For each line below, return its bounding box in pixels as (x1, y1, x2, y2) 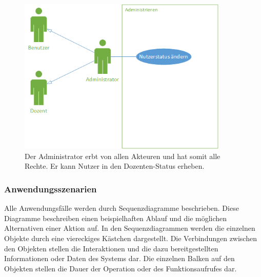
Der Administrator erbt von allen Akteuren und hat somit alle (25, 150, 220, 161)
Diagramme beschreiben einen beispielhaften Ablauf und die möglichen (4, 212, 227, 223)
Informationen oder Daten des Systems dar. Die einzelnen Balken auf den (4, 253, 235, 264)
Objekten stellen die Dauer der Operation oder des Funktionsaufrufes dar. (4, 263, 237, 273)
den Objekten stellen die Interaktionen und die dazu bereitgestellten (4, 243, 218, 253)
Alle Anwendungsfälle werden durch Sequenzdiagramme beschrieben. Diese (4, 203, 239, 213)
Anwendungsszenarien (4, 182, 97, 195)
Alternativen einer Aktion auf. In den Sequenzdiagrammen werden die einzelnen (4, 223, 255, 233)
